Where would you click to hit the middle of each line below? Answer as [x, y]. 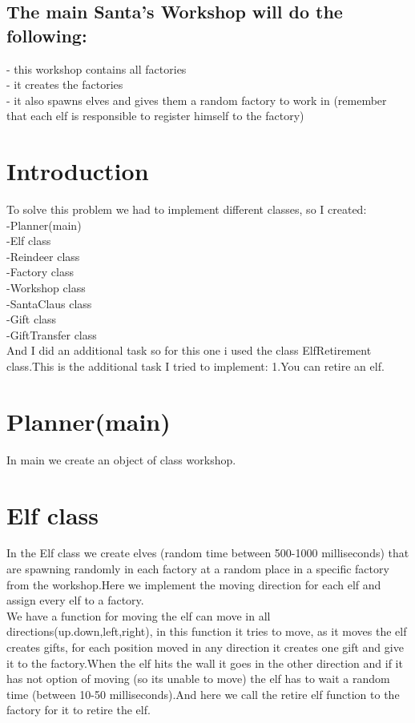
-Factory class [40, 272]
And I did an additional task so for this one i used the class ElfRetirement [189, 350]
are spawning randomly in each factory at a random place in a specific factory [198, 569]
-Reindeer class [43, 256]
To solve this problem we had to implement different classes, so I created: [187, 209]
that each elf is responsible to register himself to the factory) [155, 116]
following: [47, 35]
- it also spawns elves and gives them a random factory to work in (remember [197, 100]
